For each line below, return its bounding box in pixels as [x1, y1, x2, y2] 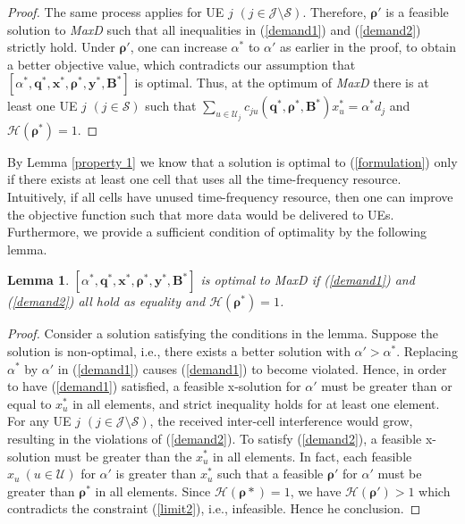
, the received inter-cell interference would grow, [149, 412, 413, 430]
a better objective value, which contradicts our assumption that [7, 54, 356, 73]
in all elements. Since [95, 481, 211, 500]
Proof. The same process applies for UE [7, 3, 224, 21]
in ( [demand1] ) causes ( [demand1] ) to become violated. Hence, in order [57, 359, 447, 378]
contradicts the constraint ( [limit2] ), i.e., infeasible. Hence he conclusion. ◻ [7, 499, 421, 518]
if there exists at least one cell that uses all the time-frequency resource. [7, 170, 402, 188]
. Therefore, [302, 3, 367, 21]
